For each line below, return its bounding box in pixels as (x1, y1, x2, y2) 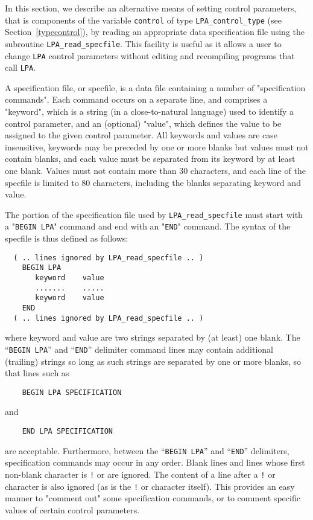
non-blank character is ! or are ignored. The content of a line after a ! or (5, 467, 276, 480)
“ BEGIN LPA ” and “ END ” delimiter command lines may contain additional (5, 342, 273, 355)
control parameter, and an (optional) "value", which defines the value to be (5, 117, 282, 129)
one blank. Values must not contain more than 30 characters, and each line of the (5, 164, 306, 176)
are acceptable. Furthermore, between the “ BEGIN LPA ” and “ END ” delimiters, (5, 444, 289, 457)
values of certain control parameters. (5, 503, 140, 516)
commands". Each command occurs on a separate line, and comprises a (5, 93, 268, 106)
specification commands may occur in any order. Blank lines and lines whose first (5, 456, 305, 469)
